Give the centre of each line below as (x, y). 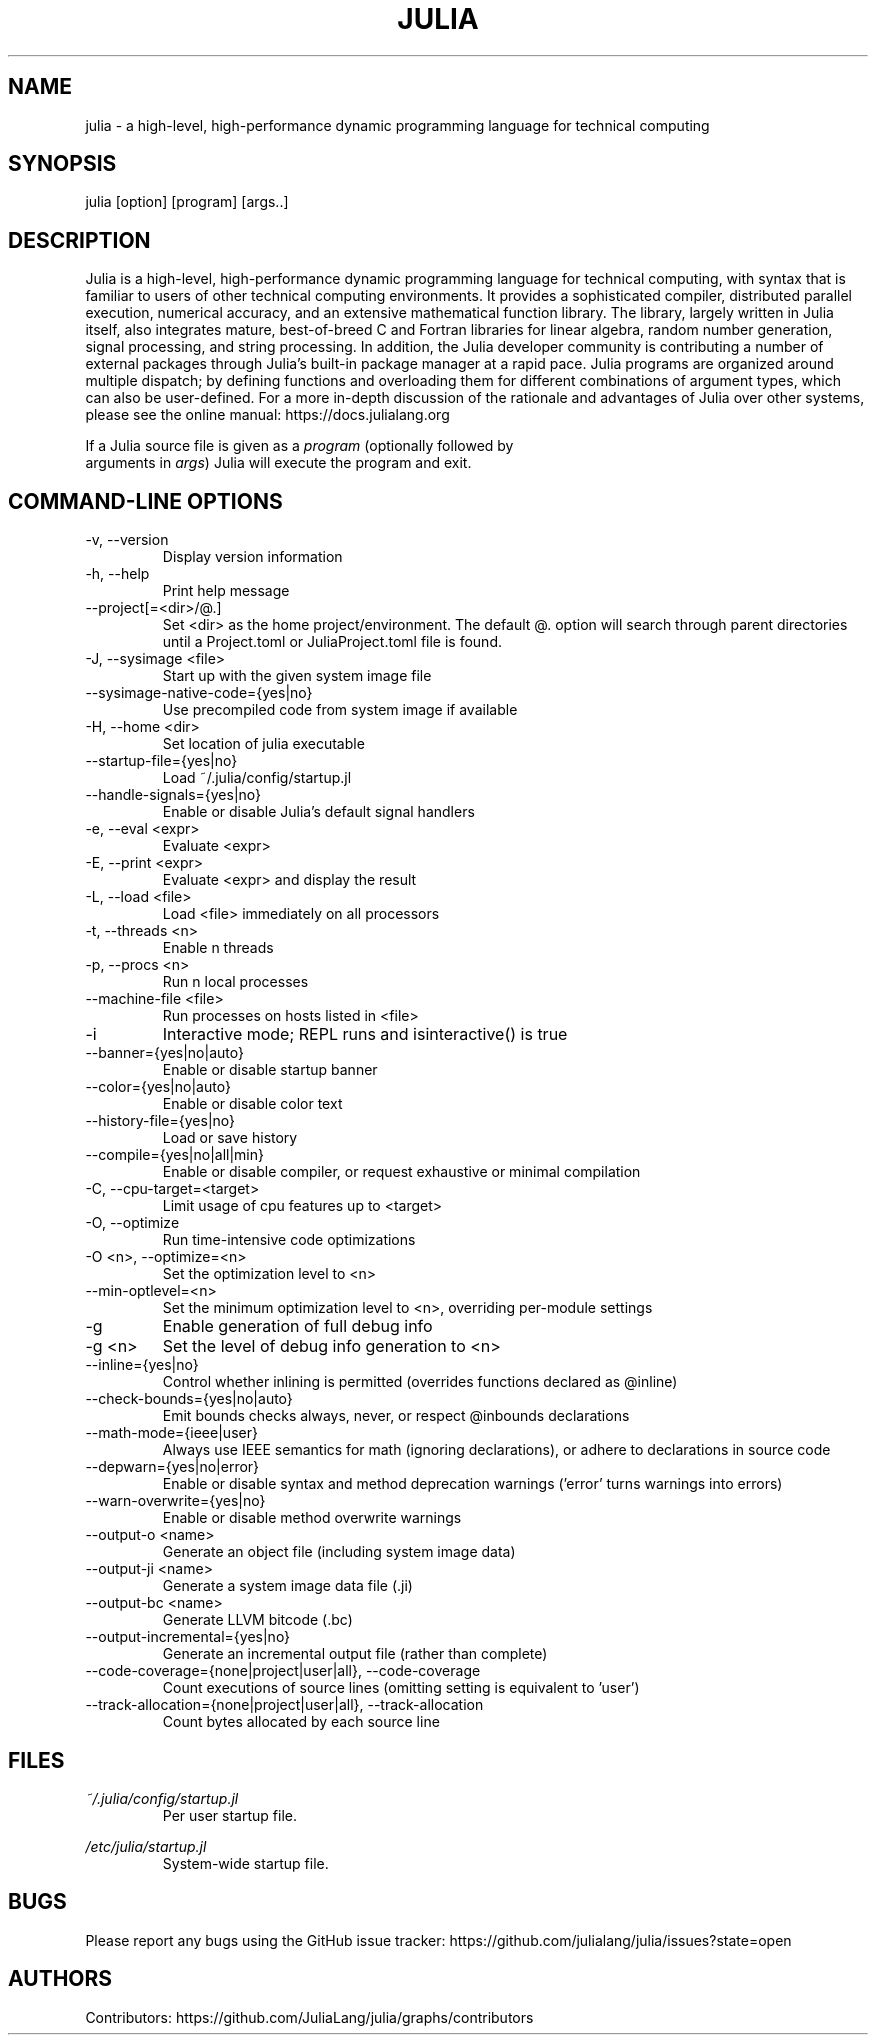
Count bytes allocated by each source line (301, 1722)
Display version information (252, 557)
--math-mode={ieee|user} (171, 1433)
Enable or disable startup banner (270, 1070)
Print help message (226, 591)
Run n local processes (235, 982)
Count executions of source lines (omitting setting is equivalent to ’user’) (401, 1688)
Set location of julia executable (263, 744)
